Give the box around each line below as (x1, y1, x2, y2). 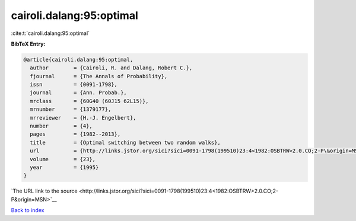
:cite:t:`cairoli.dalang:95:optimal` (11, 30, 90, 37)
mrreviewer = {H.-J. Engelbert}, (30, 114, 136, 121)
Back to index (11, 207, 44, 214)
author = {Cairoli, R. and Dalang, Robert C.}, (30, 65, 193, 71)
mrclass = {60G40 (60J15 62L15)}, (30, 98, 149, 104)
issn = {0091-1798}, (30, 81, 118, 88)
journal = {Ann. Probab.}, (30, 89, 127, 96)
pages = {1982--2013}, (30, 131, 121, 137)
